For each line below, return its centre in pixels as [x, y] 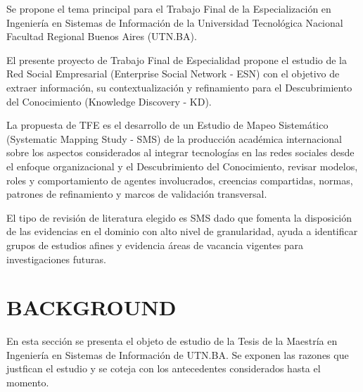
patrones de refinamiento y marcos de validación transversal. [137, 194]
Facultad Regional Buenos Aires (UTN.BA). [102, 36]
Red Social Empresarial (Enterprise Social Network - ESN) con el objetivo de [173, 74]
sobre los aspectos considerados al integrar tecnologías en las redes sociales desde [180, 152]
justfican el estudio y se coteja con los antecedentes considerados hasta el [164, 368]
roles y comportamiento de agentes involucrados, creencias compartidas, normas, [180, 180]
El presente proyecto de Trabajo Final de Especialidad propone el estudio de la [177, 59]
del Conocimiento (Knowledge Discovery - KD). [109, 101]
